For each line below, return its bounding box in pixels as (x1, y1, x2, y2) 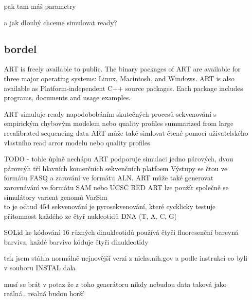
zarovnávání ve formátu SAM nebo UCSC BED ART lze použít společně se (4, 182, 229, 192)
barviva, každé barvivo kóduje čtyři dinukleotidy (4, 236, 148, 247)
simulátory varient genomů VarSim (4, 192, 108, 202)
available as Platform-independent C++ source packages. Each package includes (4, 83, 243, 93)
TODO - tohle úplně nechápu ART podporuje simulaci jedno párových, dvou (4, 154, 234, 164)
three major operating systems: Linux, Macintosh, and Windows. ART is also (4, 73, 234, 83)
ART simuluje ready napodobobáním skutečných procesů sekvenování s (4, 108, 216, 119)
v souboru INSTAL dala (4, 263, 76, 273)
